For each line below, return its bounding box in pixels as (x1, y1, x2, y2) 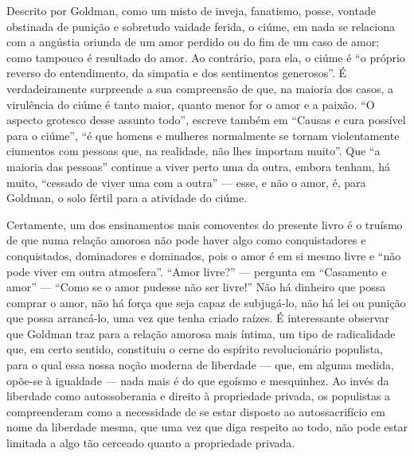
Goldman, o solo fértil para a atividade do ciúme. (6, 189, 248, 206)
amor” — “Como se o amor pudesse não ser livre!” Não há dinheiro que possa (6, 279, 386, 295)
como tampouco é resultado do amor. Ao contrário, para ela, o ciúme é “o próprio (6, 49, 405, 65)
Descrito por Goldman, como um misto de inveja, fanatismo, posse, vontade (6, 2, 376, 18)
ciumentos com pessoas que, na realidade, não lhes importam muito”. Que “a (6, 142, 381, 159)
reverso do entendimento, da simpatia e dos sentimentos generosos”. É (6, 64, 347, 81)
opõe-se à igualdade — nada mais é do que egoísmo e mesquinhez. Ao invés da (6, 372, 389, 388)
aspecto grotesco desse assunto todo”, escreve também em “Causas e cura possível (6, 111, 406, 128)
